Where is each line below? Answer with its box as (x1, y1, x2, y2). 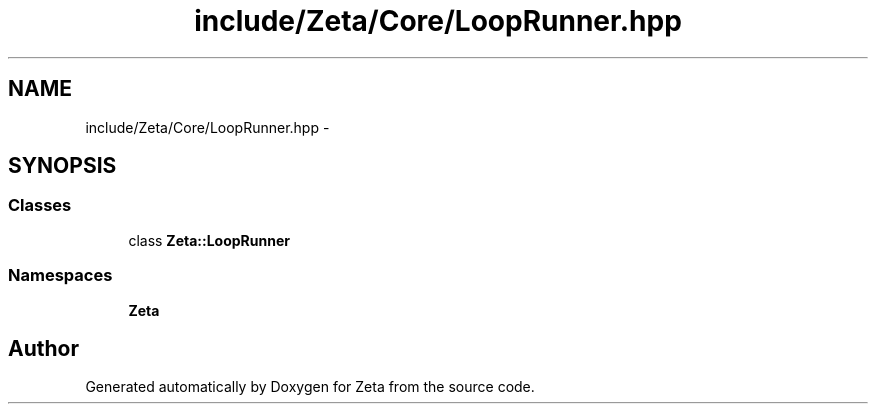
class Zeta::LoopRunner (128, 231, 290, 249)
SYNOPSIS (8, 153, 117, 179)
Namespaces (8, 265, 113, 286)
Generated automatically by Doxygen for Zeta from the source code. (85, 378, 535, 396)
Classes (8, 195, 72, 216)
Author (8, 335, 79, 361)
